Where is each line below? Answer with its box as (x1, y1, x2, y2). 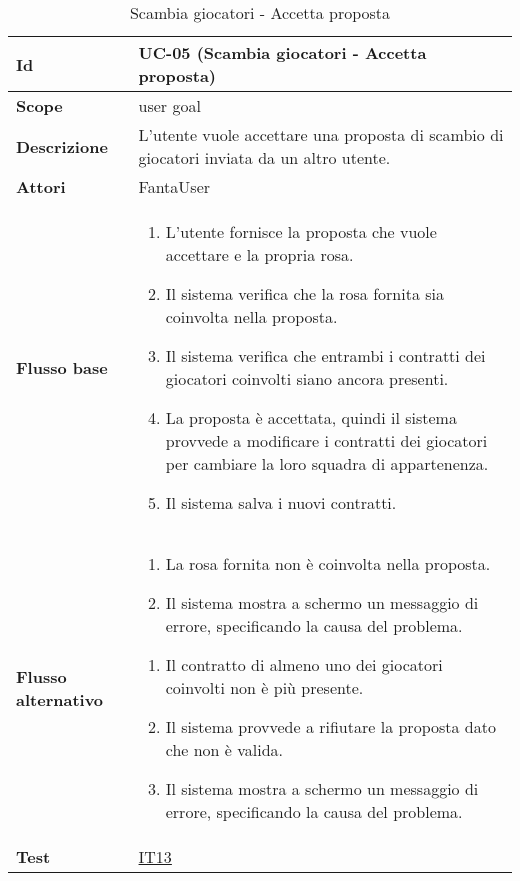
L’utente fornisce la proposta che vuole (165, 220, 437, 243)
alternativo (16, 687, 104, 711)
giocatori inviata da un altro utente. (138, 146, 391, 169)
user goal (138, 94, 201, 117)
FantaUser (138, 175, 211, 198)
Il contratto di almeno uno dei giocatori (165, 653, 443, 676)
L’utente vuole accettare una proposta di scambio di (138, 123, 504, 146)
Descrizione (16, 134, 108, 158)
